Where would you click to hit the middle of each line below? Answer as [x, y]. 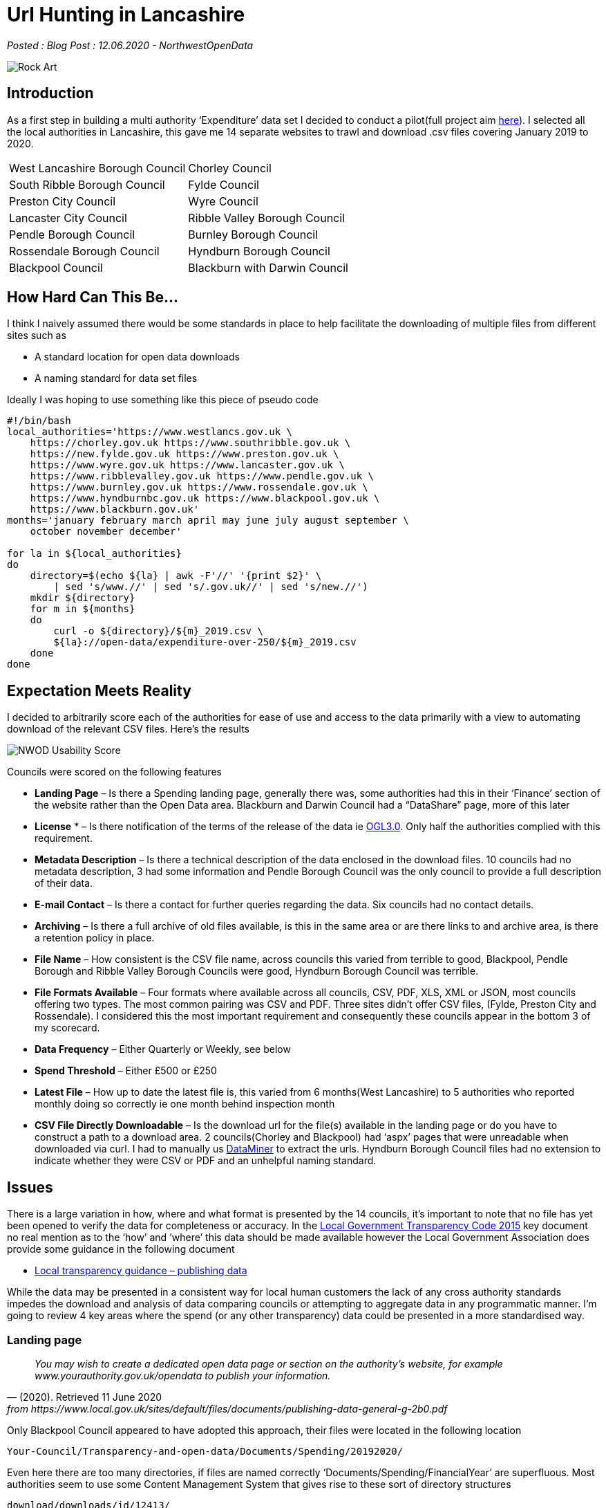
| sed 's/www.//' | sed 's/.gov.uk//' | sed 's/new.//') [211, 587]
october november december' [106, 532]
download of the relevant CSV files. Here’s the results [129, 729]
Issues [30, 1187]
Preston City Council [63, 201]
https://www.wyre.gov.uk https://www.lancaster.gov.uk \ [187, 465]
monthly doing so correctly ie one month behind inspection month [185, 1104]
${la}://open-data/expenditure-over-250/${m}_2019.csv [205, 642]
